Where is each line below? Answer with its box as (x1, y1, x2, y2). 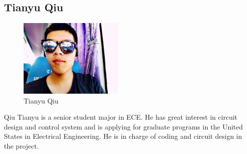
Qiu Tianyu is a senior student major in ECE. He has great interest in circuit (4, 112, 238, 122)
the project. (4, 141, 39, 151)
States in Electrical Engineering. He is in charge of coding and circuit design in (4, 131, 242, 141)
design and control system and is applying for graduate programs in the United (4, 121, 243, 131)
